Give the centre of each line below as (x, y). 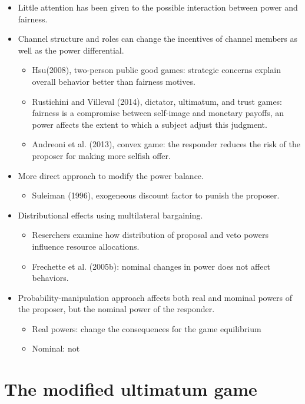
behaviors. (50, 278)
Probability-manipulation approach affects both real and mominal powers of (155, 297)
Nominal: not (56, 348)
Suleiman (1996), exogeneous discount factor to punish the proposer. (156, 195)
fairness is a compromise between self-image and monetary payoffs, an (158, 113)
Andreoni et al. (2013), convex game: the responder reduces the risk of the (166, 144)
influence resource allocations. (86, 246)
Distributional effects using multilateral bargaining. (110, 215)
